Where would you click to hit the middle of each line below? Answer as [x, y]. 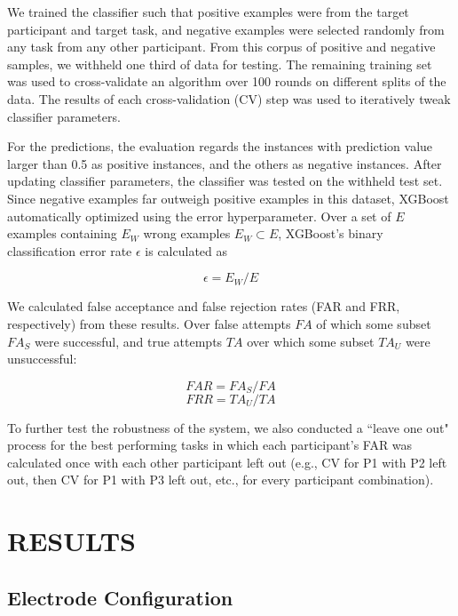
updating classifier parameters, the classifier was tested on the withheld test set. [225, 181]
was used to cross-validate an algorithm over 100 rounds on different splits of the [227, 81]
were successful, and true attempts [128, 341]
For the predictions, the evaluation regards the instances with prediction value [220, 146]
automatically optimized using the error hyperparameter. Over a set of [199, 216]
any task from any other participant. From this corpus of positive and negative [221, 47]
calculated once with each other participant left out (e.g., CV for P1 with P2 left [227, 462]
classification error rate [70, 250]
